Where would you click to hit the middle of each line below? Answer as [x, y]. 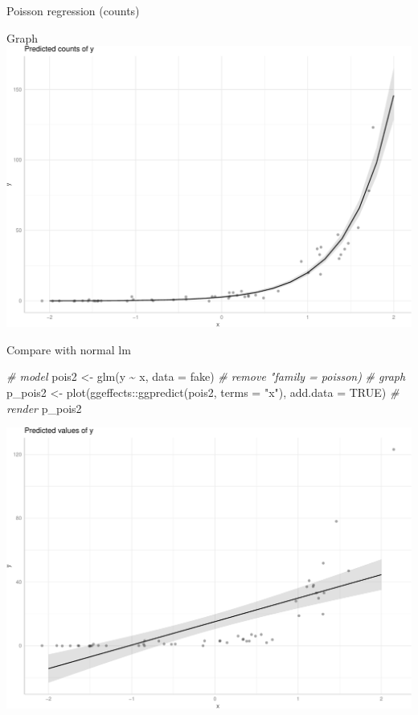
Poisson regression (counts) [73, 10]
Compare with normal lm [69, 349]
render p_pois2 [44, 408]
